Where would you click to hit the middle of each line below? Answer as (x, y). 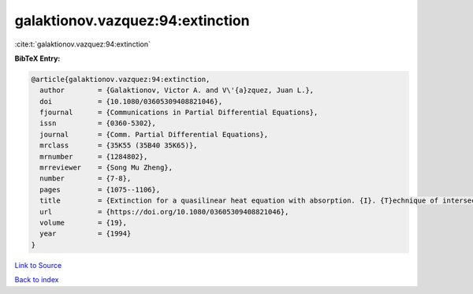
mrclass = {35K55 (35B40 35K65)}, (119, 145)
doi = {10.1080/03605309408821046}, (131, 101)
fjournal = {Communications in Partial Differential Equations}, (179, 113)
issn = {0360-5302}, (98, 123)
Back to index (37, 280)
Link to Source (38, 265)
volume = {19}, (84, 223)
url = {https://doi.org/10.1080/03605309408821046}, (164, 212)
